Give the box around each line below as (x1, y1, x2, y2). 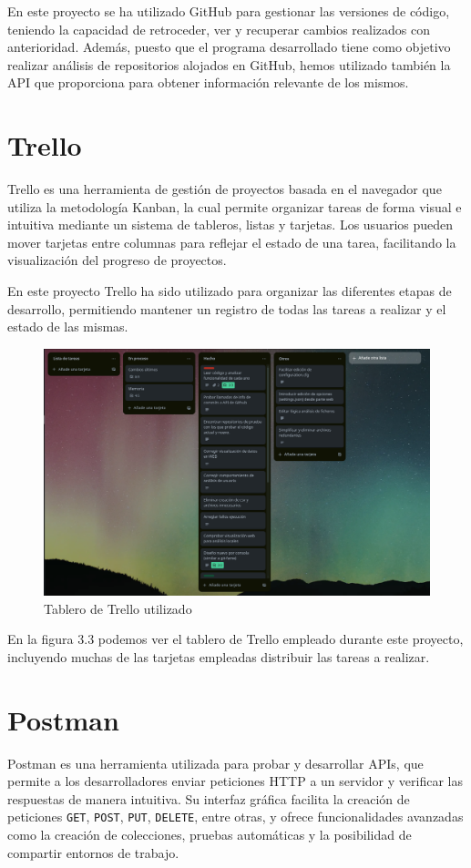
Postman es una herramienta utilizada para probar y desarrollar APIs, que (7, 753, 424, 772)
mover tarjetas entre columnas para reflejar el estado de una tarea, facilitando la (7, 232, 456, 251)
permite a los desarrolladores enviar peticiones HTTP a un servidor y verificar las (7, 771, 463, 791)
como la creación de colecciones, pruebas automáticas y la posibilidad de (7, 824, 412, 843)
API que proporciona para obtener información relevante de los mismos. (7, 73, 409, 92)
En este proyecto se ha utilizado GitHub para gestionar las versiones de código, (7, 2, 450, 20)
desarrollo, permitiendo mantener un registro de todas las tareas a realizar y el (7, 299, 446, 318)
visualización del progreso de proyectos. (7, 250, 227, 270)
